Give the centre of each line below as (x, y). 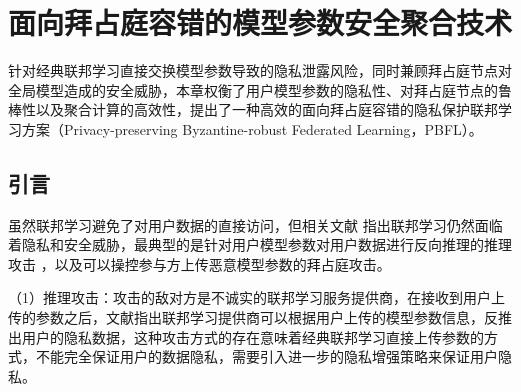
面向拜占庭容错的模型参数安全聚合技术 (260, 22)
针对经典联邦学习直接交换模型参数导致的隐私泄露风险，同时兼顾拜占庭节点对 (260, 70)
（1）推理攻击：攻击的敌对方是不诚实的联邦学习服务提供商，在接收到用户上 (256, 297)
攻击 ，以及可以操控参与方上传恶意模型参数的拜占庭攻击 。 (199, 263)
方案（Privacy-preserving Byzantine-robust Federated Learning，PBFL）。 (252, 128)
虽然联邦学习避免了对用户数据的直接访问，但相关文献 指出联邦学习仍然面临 (255, 224)
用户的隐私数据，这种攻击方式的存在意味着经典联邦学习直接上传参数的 (252, 336)
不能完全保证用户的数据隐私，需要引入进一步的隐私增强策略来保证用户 (266, 356)
